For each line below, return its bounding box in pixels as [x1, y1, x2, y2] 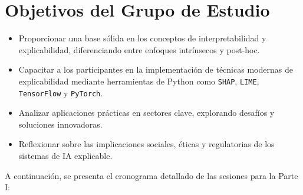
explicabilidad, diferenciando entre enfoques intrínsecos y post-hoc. [18, 43, 260, 56]
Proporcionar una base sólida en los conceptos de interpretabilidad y [18, 32, 266, 44]
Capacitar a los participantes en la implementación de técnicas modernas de [18, 63, 293, 76]
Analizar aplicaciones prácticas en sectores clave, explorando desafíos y [18, 106, 275, 119]
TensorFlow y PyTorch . [18, 86, 103, 99]
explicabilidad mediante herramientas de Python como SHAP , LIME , [18, 74, 259, 87]
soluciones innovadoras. [18, 118, 103, 130]
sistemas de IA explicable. [18, 149, 113, 161]
